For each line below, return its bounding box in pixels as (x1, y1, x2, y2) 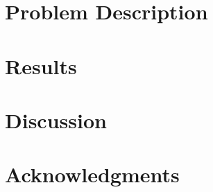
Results (5, 51, 77, 80)
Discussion (5, 105, 107, 134)
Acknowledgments (5, 160, 180, 189)
